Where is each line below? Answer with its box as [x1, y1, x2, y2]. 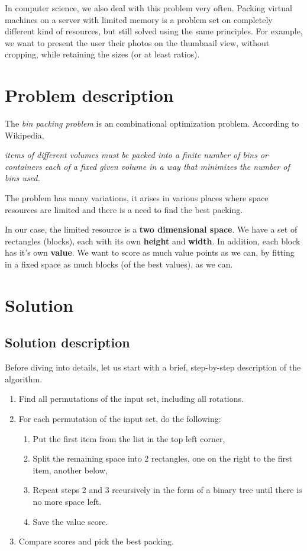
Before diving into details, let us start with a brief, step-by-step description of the [5, 361, 301, 373]
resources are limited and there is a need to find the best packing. [5, 203, 243, 215]
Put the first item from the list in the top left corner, [33, 432, 225, 444]
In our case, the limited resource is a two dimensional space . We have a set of [5, 223, 298, 236]
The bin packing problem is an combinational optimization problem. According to [5, 117, 299, 130]
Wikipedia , [5, 128, 44, 141]
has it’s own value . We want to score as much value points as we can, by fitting [5, 246, 295, 259]
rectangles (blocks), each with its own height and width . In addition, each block [5, 234, 300, 247]
